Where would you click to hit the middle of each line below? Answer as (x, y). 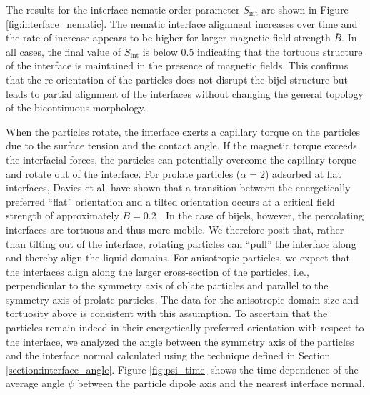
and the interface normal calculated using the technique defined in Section (168, 355)
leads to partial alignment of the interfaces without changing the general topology (185, 93)
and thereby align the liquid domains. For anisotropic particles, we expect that (178, 257)
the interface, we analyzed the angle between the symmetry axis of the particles (180, 341)
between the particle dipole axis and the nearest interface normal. (221, 383)
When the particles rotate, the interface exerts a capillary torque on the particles (183, 131)
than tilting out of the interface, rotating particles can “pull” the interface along (181, 243)
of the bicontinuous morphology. (76, 107)
